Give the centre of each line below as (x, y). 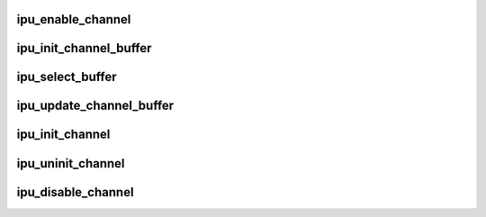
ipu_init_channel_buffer (84, 48)
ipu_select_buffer (67, 77)
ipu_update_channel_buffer (95, 106)
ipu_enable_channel (74, 19)
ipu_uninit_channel (71, 163)
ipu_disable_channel (75, 192)
